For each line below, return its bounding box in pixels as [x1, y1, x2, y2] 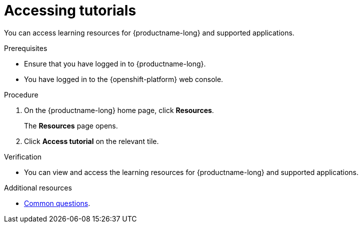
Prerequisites [4, 43, 47, 52]
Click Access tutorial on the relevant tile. [24, 136, 159, 145]
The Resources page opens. [24, 121, 118, 130]
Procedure [4, 90, 38, 99]
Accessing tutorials [4, 2, 136, 19]
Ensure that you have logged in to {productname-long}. [24, 59, 206, 68]
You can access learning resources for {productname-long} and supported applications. [4, 28, 294, 37]
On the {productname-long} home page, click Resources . [24, 105, 214, 114]
